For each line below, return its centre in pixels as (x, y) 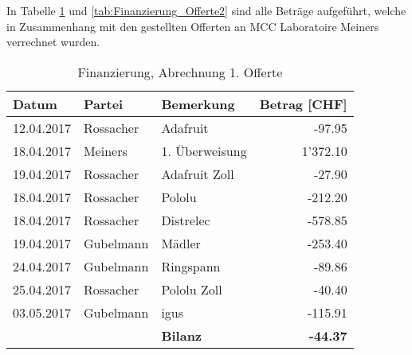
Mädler (181, 243)
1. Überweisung (204, 150)
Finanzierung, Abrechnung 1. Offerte (180, 72)
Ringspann (191, 266)
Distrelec (186, 220)
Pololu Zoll (192, 289)
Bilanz (182, 335)
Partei (103, 103)
